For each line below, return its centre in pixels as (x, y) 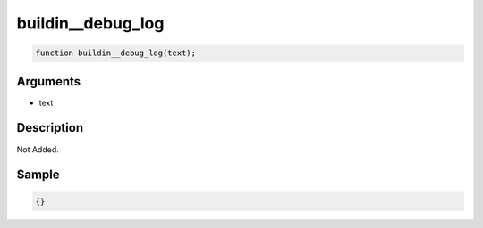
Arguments (49, 81)
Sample (38, 175)
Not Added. (38, 149)
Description (50, 128)
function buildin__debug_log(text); (116, 53)
